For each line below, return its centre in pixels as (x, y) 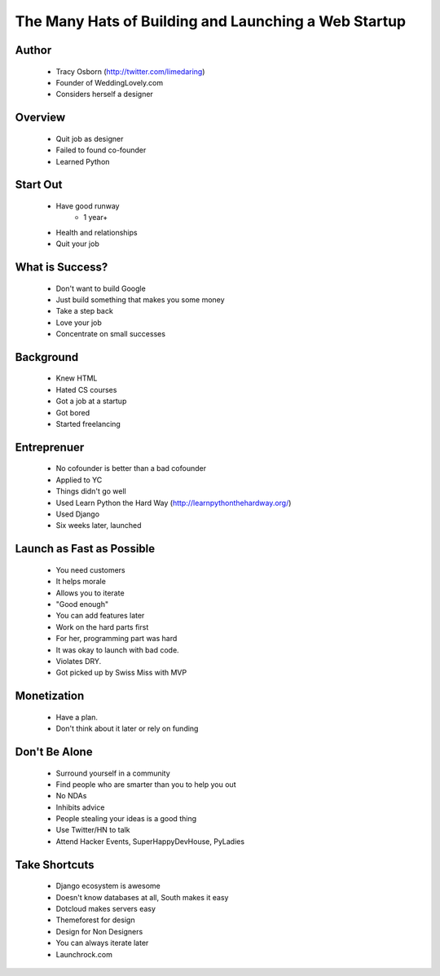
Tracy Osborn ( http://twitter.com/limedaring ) (130, 71)
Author (33, 50)
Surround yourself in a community (113, 773)
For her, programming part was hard (117, 639)
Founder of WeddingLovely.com (109, 82)
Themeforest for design (95, 920)
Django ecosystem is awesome (108, 886)
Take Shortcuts (55, 865)
